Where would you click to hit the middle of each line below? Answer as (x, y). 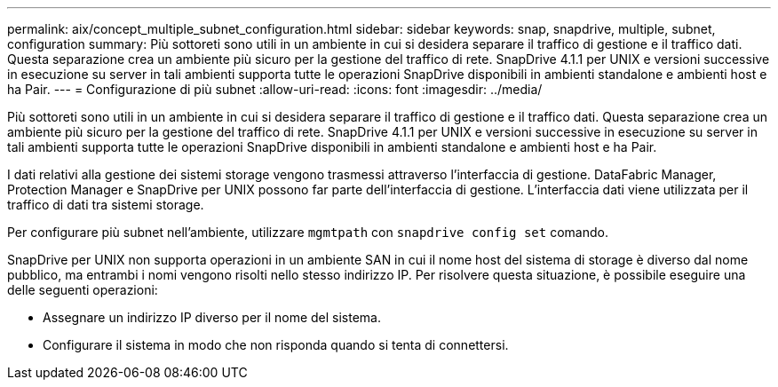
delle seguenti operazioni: (83, 290)
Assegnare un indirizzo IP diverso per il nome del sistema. (212, 317)
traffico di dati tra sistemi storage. (106, 205)
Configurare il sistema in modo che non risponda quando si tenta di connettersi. (276, 345)
